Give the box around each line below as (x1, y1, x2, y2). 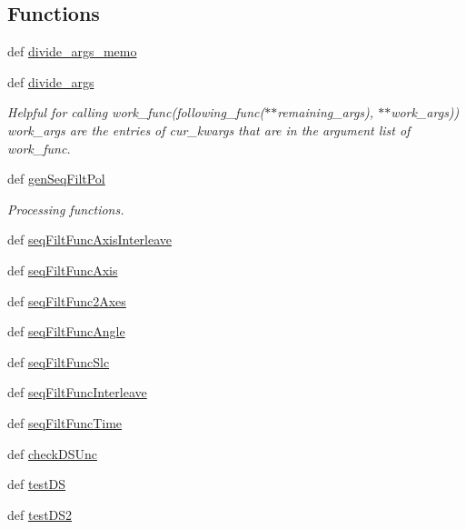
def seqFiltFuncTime (7, 413, 123, 432)
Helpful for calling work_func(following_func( (7, 103, 265, 122)
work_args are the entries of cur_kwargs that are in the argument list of (7, 120, 411, 139)
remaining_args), (277, 103, 374, 122)
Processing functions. (7, 199, 124, 218)
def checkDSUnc (7, 444, 97, 463)
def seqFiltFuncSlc (7, 352, 110, 371)
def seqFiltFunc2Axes (7, 291, 126, 310)
